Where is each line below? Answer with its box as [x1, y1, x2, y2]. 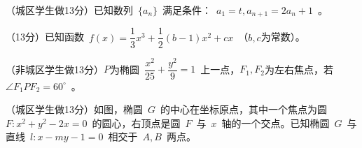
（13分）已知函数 [6, 29, 84, 44]
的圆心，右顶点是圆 [92, 115, 181, 130]
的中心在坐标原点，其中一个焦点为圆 [160, 102, 328, 117]
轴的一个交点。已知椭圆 [221, 115, 330, 130]
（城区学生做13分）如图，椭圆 [6, 102, 143, 117]
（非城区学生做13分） [6, 61, 104, 76]
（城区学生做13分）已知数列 [6, 3, 133, 17]
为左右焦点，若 [264, 61, 333, 76]
